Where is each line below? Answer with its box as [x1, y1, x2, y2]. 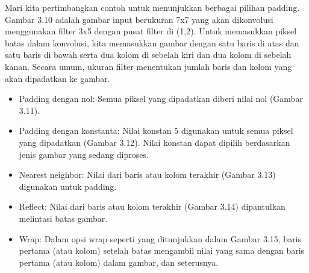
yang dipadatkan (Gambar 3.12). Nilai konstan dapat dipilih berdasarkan [19, 136, 290, 148]
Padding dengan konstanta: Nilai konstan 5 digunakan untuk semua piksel [19, 124, 293, 137]
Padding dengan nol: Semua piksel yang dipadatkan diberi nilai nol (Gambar [19, 92, 303, 105]
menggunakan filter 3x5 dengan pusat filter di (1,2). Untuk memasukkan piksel [5, 25, 297, 37]
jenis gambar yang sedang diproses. [19, 148, 149, 160]
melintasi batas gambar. [19, 212, 108, 224]
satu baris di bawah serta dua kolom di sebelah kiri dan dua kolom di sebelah [5, 48, 292, 61]
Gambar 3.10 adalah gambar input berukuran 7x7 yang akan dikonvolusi [5, 13, 273, 25]
